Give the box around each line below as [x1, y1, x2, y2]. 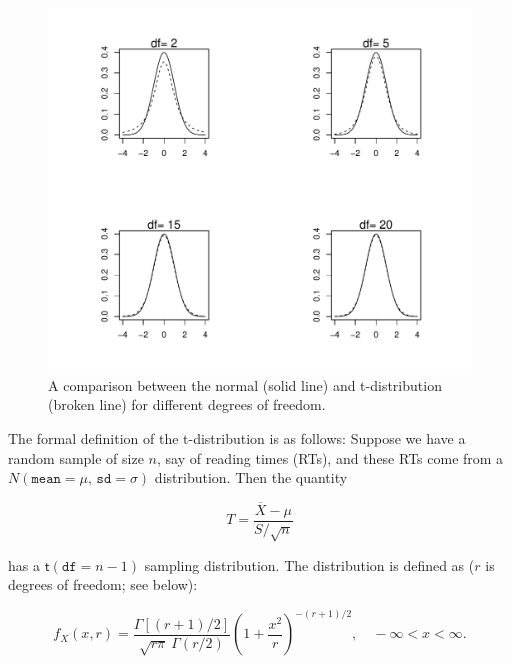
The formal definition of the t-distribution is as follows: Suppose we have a [8, 427, 466, 448]
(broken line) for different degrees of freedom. [48, 394, 326, 415]
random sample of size [8, 447, 144, 468]
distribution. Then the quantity [154, 467, 348, 488]
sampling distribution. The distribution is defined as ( [144, 554, 475, 575]
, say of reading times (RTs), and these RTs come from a [156, 447, 504, 468]
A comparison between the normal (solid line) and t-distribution [48, 374, 442, 395]
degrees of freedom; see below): [8, 574, 198, 595]
